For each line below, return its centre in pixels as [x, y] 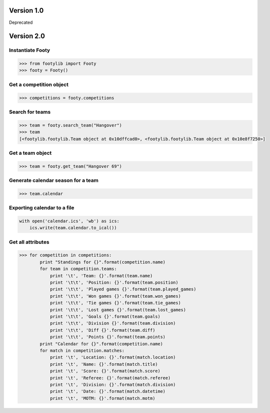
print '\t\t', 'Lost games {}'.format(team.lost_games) [118, 310]
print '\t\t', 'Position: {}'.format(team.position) [114, 283]
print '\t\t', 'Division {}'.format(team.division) [113, 323]
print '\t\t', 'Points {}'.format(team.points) [108, 337]
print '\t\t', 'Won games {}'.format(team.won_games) [115, 296]
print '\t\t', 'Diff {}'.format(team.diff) [103, 330]
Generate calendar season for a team [54, 180]
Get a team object [30, 153]
